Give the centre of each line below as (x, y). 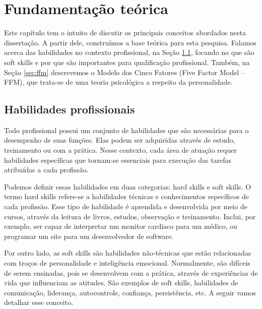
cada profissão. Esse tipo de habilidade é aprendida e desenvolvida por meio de (126, 206)
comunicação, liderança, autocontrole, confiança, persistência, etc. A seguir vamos (130, 292)
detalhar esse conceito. (39, 302)
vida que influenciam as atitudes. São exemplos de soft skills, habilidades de (121, 283)
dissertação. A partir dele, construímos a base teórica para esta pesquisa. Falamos (130, 42)
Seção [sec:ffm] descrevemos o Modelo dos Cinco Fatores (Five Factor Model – (124, 72)
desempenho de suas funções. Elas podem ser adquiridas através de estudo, (120, 140)
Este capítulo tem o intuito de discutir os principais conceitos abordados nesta (125, 33)
